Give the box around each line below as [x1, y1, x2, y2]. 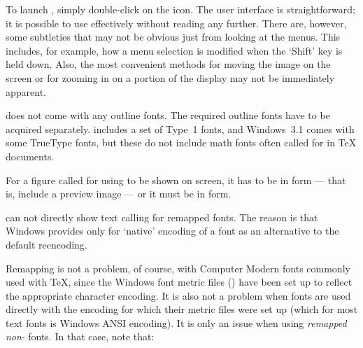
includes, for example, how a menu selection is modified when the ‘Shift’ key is [6, 43, 343, 57]
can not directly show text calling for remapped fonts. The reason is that [6, 209, 318, 224]
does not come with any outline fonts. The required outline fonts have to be [6, 108, 330, 123]
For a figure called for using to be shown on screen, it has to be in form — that [6, 172, 346, 187]
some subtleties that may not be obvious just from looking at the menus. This [6, 29, 341, 44]
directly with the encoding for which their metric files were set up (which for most [6, 302, 358, 316]
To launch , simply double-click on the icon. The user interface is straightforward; [6, 2, 355, 16]
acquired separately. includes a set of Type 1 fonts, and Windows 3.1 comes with [6, 121, 355, 136]
